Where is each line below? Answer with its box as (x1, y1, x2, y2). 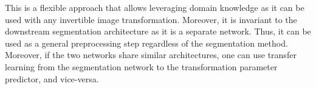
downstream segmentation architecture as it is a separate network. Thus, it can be (5, 25, 311, 38)
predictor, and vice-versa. (5, 72, 99, 85)
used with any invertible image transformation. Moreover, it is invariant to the (5, 13, 297, 25)
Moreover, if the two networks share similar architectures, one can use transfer (5, 48, 297, 61)
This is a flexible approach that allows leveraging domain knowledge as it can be (5, 1, 304, 13)
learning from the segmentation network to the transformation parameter (5, 60, 278, 73)
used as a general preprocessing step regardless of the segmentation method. (5, 36, 288, 49)
